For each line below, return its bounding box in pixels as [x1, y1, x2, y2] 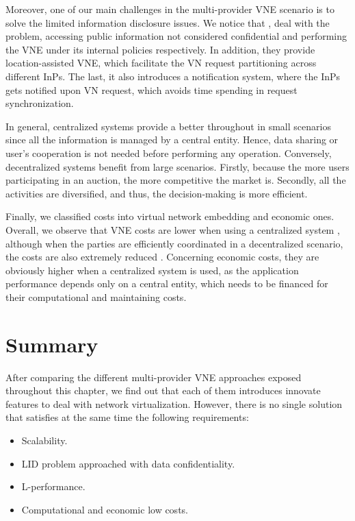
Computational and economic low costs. [21, 502, 188, 516]
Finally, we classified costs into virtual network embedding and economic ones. [5, 209, 334, 223]
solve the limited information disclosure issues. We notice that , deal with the [5, 15, 330, 29]
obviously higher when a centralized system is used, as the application [5, 263, 299, 277]
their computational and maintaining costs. [5, 289, 187, 304]
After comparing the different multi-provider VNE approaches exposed [5, 369, 302, 384]
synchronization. [5, 96, 74, 110]
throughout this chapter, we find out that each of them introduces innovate [5, 383, 321, 398]
